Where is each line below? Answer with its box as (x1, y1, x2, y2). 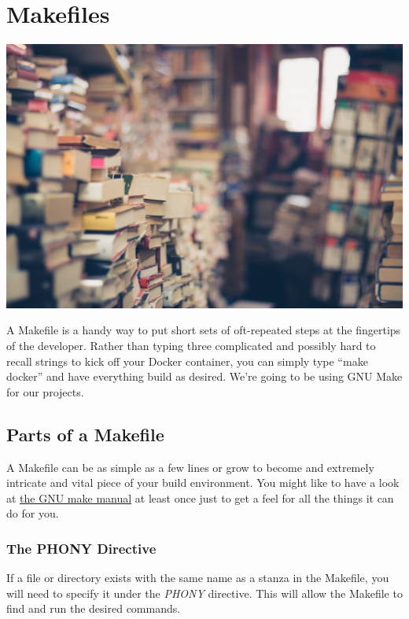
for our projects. (6, 383, 84, 400)
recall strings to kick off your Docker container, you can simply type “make (6, 352, 368, 369)
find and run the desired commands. (6, 600, 181, 617)
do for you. (6, 505, 59, 521)
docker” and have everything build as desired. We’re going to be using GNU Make (6, 368, 403, 385)
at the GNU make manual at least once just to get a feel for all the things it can (6, 489, 394, 506)
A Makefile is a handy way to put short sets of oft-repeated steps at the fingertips (6, 322, 401, 338)
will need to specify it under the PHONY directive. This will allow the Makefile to (6, 584, 403, 601)
